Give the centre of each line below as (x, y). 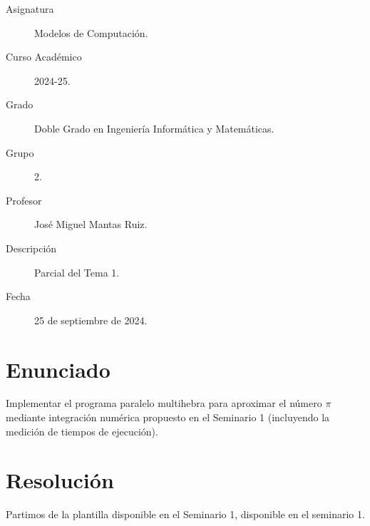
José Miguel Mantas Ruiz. (91, 224)
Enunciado (58, 369)
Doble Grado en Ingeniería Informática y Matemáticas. (154, 128)
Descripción (31, 248)
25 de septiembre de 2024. (91, 320)
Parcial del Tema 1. (77, 272)
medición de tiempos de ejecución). (82, 431)
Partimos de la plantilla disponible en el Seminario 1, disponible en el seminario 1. (185, 514)
